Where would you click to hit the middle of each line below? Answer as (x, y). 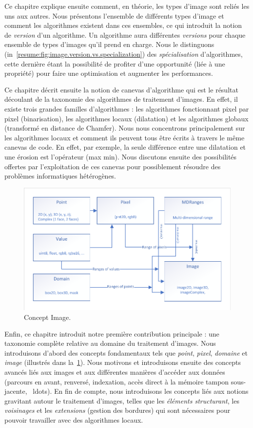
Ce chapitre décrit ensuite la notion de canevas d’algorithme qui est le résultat (121, 89)
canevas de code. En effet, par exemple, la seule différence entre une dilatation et (125, 147)
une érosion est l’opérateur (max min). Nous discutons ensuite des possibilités (121, 156)
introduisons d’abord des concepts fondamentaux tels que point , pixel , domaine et (126, 352)
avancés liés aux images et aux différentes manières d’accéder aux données (115, 372)
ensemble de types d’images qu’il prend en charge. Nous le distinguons (109, 44)
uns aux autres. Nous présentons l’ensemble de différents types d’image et (114, 15)
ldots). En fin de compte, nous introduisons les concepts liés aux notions (141, 391)
